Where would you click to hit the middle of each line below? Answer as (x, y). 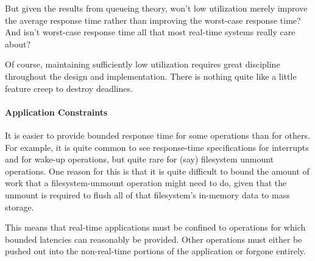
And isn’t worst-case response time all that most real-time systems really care (150, 32)
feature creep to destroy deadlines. (69, 88)
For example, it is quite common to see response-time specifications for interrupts (157, 147)
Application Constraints (56, 112)
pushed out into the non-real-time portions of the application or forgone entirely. (155, 251)
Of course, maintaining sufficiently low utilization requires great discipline (143, 64)
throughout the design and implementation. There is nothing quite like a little (151, 76)
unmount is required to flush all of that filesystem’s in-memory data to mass (147, 194)
